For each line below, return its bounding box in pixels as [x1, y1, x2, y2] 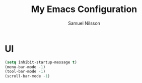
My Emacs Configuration [31, 4, 137, 15]
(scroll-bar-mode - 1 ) [5, 74, 50, 79]
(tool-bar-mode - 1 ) [5, 69, 46, 74]
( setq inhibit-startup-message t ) [5, 59, 78, 65]
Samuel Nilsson [68, 20, 100, 26]
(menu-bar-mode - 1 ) [5, 64, 46, 69]
